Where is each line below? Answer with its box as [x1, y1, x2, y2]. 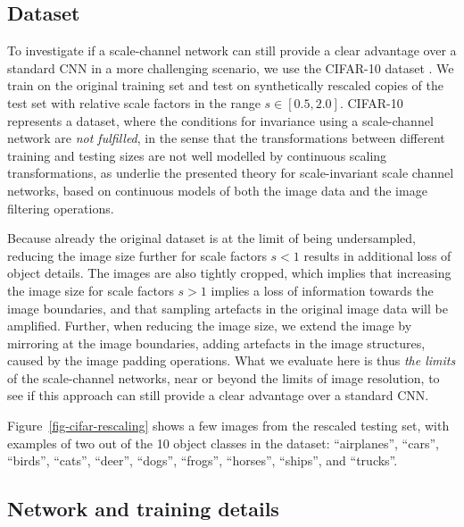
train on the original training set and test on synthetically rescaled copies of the [7, 76, 443, 95]
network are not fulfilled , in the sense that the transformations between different [7, 129, 445, 147]
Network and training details [7, 495, 279, 523]
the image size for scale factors [7, 280, 174, 299]
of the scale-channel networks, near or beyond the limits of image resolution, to [7, 368, 440, 387]
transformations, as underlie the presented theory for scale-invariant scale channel [7, 163, 454, 182]
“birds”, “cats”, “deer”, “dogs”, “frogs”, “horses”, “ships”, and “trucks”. [7, 451, 398, 470]
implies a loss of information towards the [211, 280, 434, 299]
